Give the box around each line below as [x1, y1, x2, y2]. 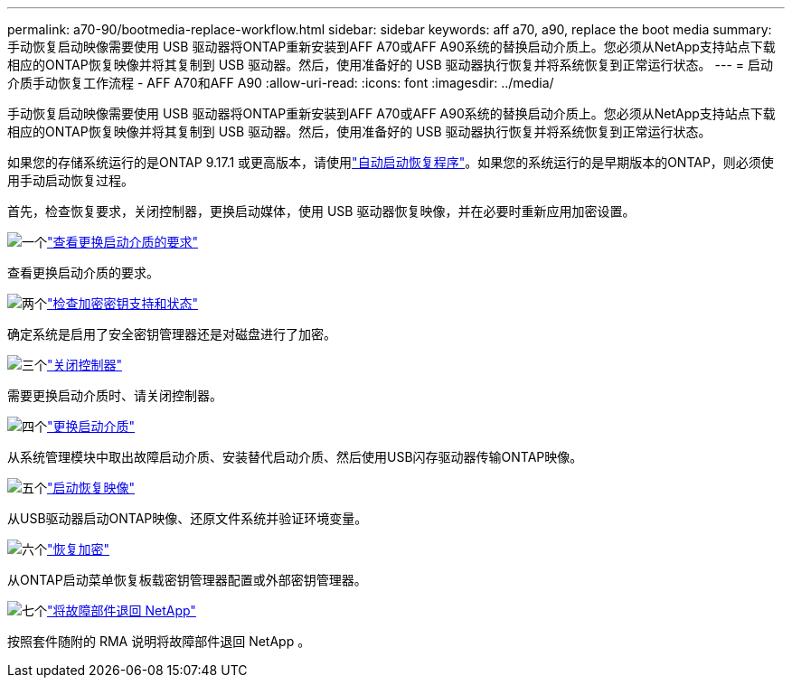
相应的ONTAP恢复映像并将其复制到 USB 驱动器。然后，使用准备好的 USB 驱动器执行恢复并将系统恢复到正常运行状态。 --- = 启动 [7, 57, 773, 72]
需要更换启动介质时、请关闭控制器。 [7, 388, 222, 403]
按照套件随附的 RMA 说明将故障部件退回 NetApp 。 [7, 633, 311, 649]
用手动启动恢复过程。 [7, 173, 134, 188]
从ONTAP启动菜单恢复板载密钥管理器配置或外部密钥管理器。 [7, 572, 367, 587]
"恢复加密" [47, 541, 110, 557]
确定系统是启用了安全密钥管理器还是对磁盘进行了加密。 [7, 326, 336, 342]
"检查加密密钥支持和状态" [47, 296, 199, 311]
